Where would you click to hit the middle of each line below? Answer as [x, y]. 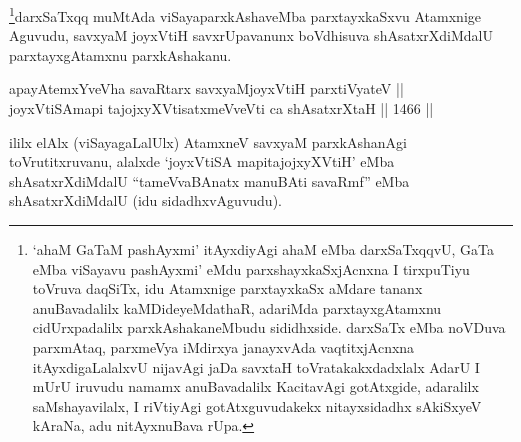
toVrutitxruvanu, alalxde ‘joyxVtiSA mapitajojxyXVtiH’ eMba [202, 161]
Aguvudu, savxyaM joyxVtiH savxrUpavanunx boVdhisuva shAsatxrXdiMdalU [251, 35]
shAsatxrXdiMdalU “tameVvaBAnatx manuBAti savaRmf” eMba [209, 180]
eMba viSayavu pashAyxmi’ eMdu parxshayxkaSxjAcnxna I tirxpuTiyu [251, 268]
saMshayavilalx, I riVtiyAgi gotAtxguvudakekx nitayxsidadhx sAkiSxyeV [257, 405]
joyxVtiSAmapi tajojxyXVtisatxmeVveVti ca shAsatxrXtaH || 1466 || [221, 108]
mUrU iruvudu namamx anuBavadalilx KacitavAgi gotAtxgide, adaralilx [255, 386]
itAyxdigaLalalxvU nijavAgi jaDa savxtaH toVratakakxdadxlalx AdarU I [256, 366]
